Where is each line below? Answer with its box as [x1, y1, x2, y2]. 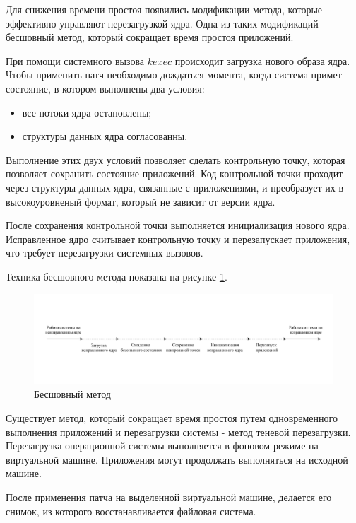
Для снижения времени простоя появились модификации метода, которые [6, 2, 323, 16]
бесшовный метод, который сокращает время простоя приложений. [6, 30, 294, 45]
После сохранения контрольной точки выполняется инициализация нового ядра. [6, 218, 350, 233]
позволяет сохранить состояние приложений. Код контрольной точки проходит [6, 166, 343, 181]
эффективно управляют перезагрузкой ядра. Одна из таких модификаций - [6, 16, 326, 30]
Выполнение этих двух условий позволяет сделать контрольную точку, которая [6, 152, 345, 167]
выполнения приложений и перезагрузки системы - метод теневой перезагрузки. [6, 424, 351, 439]
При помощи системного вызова [6, 53, 145, 68]
